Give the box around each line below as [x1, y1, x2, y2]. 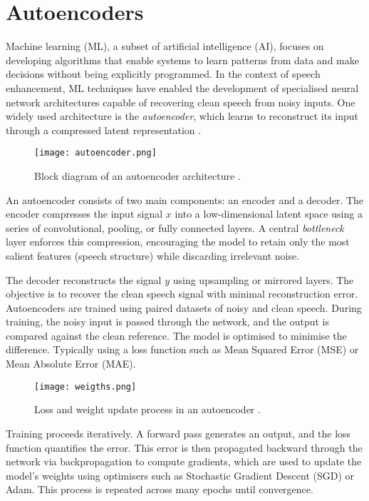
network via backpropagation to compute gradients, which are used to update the [6, 454, 362, 469]
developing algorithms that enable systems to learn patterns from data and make [6, 52, 359, 67]
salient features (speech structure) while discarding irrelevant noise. [6, 248, 300, 263]
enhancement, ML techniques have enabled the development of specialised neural [6, 80, 359, 95]
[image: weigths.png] [34, 381, 137, 392]
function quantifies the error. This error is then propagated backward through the [6, 440, 363, 455]
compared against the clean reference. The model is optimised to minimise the [6, 328, 347, 343]
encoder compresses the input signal [6, 206, 163, 221]
